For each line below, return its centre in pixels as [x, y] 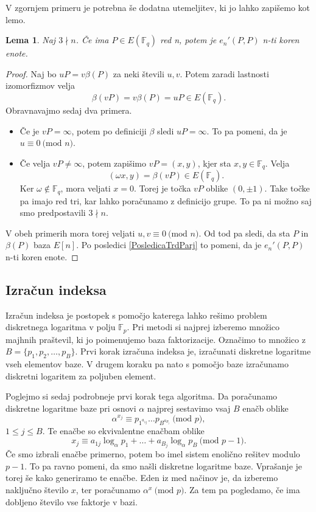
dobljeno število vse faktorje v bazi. [72, 501]
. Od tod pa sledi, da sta [244, 233]
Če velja [35, 163]
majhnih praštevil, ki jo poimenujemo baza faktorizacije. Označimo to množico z [156, 339]
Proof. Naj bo [31, 73]
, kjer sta [214, 163]
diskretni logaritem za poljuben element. [81, 375]
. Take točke [287, 188]
